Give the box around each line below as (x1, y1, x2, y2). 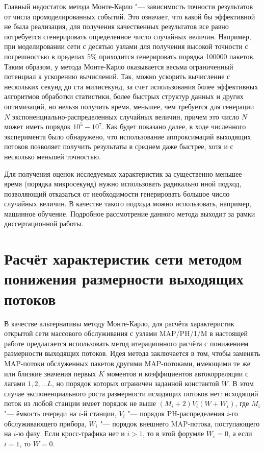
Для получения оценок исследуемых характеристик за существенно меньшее (4, 168, 242, 179)
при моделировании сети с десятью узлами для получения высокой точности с (4, 41, 248, 52)
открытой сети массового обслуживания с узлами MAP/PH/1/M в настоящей (4, 328, 248, 339)
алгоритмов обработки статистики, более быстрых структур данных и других (4, 91, 244, 102)
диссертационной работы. (4, 218, 84, 229)
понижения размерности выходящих (4, 268, 244, 289)
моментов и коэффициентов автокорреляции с (107, 368, 249, 378)
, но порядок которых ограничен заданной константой (51, 378, 219, 389)
